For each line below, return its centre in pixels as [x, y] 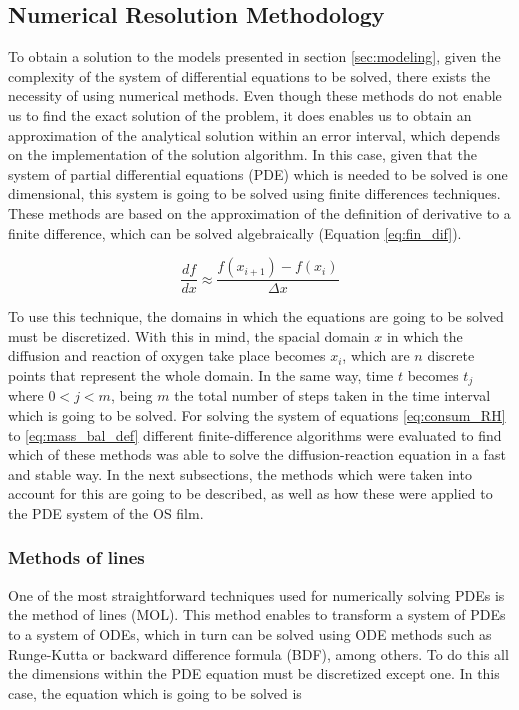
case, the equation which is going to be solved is [155, 692]
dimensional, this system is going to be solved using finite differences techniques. [254, 193]
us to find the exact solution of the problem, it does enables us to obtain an [240, 114]
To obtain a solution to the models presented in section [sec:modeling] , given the [254, 56]
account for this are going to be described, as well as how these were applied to [250, 493]
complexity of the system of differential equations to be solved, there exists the [249, 75]
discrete [451, 355]
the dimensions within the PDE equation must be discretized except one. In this [254, 673]
